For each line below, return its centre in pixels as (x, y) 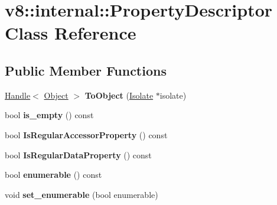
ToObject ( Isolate (119, 95)
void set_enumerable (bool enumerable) (82, 194)
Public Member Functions (86, 70)
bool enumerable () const (53, 175)
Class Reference (71, 33)
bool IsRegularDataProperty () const (78, 154)
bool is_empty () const (49, 115)
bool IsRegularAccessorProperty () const (86, 134)
